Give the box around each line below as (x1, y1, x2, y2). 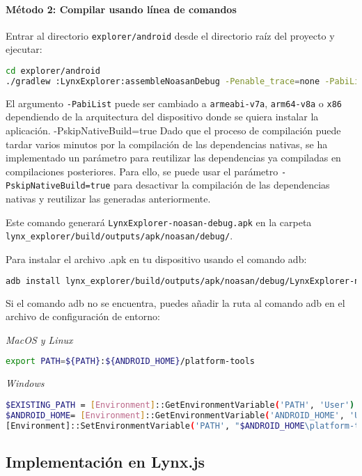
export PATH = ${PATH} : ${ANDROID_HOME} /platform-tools (6, 356, 255, 367)
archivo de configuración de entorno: (6, 309, 160, 324)
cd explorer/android (6, 66, 101, 77)
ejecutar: (6, 42, 42, 56)
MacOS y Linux (6, 332, 73, 347)
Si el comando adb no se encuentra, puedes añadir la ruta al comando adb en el (6, 295, 345, 310)
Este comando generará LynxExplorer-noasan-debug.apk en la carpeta (6, 214, 312, 229)
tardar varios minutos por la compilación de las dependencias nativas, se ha (6, 136, 328, 151)
